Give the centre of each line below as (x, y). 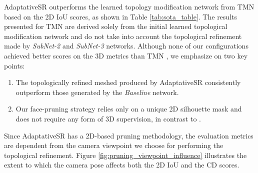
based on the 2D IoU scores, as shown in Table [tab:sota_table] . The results (120, 16)
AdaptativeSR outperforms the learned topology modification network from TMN (129, 6)
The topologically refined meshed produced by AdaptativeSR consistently (128, 82)
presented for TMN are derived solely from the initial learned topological (116, 26)
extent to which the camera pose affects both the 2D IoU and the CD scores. (122, 165)
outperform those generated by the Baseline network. (97, 92)
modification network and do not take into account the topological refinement (123, 36)
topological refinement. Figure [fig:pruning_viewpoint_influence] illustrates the (125, 155)
